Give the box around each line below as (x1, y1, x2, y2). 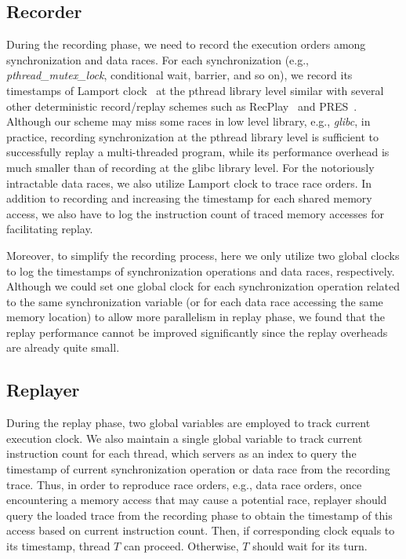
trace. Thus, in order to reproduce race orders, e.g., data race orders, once (6, 476, 362, 492)
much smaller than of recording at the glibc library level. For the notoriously (6, 159, 375, 175)
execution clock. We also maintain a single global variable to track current (6, 429, 363, 446)
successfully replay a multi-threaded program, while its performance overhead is (6, 144, 390, 160)
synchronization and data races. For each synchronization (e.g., (6, 51, 309, 68)
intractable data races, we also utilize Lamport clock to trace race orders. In (6, 174, 372, 191)
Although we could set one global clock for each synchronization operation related (6, 278, 400, 294)
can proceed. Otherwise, (123, 538, 239, 554)
